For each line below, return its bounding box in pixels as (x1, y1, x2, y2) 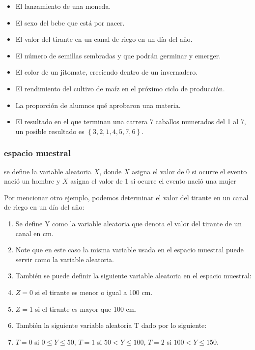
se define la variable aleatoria (4, 166, 91, 176)
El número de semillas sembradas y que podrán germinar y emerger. (15, 50, 221, 60)
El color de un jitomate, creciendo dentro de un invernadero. (15, 67, 198, 77)
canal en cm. (15, 228, 54, 238)
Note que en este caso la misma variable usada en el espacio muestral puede (15, 244, 244, 255)
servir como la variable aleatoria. (15, 254, 114, 264)
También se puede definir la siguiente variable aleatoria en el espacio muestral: (15, 270, 252, 281)
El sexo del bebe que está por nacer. (15, 17, 125, 27)
